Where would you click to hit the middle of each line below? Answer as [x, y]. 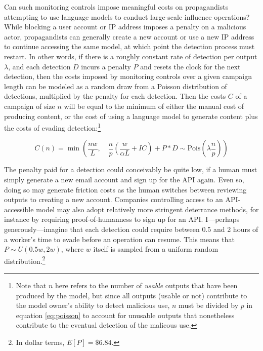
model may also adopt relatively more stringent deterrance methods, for [147, 209]
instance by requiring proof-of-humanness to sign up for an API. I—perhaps [122, 219]
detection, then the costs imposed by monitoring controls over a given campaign [128, 76]
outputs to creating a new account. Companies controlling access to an [114, 199]
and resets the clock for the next [190, 66]
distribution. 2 [25, 260]
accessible [19, 209]
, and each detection [39, 66]
